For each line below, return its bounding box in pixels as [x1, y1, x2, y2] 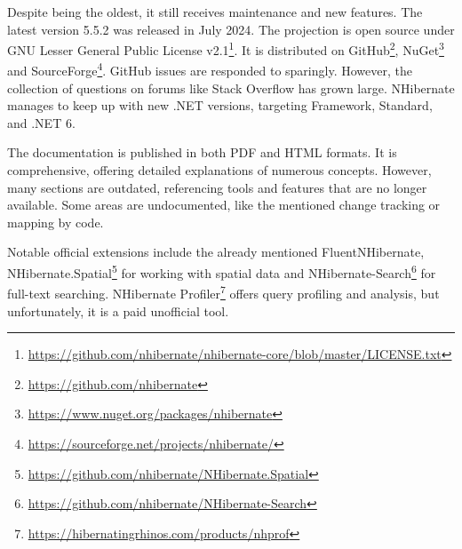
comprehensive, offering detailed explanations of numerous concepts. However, [7, 161, 432, 179]
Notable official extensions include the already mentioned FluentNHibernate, [7, 243, 425, 261]
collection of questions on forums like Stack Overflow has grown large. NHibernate [7, 78, 455, 97]
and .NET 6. [7, 113, 76, 131]
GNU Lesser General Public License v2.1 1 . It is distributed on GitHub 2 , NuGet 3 [7, 38, 444, 59]
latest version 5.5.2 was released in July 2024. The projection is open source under [7, 20, 455, 38]
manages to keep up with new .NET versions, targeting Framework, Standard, [7, 96, 433, 115]
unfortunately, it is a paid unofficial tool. [7, 301, 229, 320]
